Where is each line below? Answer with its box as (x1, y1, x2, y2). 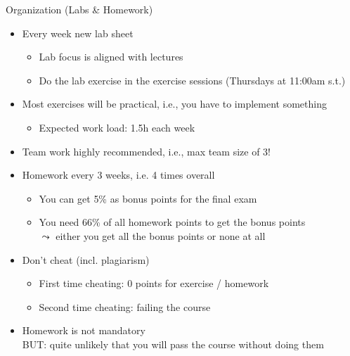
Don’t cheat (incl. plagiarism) (22, 252, 150, 267)
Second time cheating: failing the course (39, 299, 211, 314)
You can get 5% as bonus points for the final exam (39, 191, 257, 205)
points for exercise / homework (135, 276, 269, 291)
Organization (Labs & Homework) (6, 2, 153, 16)
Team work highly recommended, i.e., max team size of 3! (22, 144, 271, 158)
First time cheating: (39, 276, 124, 291)
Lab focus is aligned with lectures (39, 49, 183, 64)
